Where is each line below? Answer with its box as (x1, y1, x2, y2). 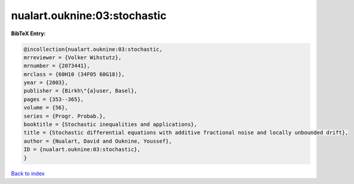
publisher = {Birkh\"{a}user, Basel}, (23, 87, 138, 94)
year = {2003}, (23, 79, 68, 86)
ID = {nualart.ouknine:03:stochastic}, (23, 146, 141, 153)
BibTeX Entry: (11, 30, 46, 37)
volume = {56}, (23, 105, 68, 111)
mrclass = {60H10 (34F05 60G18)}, (23, 70, 125, 78)
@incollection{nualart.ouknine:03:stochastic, (23, 45, 163, 53)
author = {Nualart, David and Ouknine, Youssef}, (23, 137, 172, 145)
